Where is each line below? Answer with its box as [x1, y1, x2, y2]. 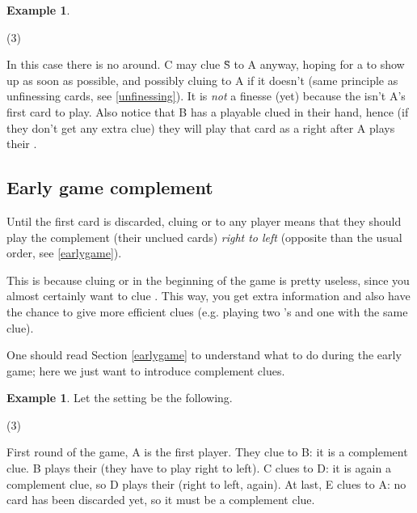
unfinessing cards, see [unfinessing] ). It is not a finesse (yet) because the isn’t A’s [6, 87, 406, 104]
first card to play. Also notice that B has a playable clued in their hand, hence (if [6, 103, 409, 120]
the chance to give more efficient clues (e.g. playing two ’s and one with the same [6, 303, 408, 320]
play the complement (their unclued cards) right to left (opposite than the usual [6, 228, 402, 245]
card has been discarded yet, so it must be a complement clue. [6, 491, 315, 508]
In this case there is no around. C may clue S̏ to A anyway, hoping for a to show [6, 56, 405, 73]
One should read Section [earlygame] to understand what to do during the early [6, 346, 402, 363]
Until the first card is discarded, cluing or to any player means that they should [6, 212, 402, 229]
